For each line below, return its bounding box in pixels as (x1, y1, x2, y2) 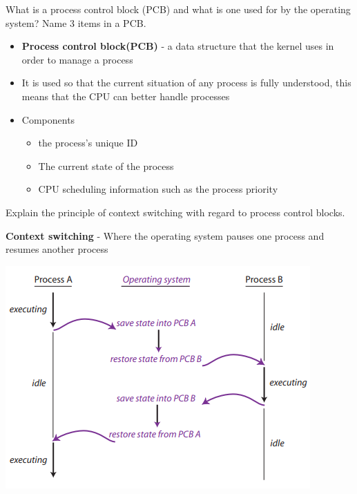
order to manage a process (21, 52, 133, 66)
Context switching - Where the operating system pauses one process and (6, 228, 325, 243)
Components (21, 112, 75, 126)
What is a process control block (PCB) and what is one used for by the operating (6, 2, 351, 16)
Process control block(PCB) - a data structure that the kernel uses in (21, 39, 334, 53)
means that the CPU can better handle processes (21, 88, 230, 103)
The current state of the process (38, 158, 174, 173)
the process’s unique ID (38, 135, 138, 150)
